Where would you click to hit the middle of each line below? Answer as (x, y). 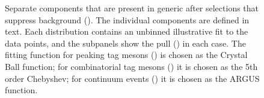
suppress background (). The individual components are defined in (127, 19)
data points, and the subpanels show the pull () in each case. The (125, 43)
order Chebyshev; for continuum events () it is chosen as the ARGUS (132, 78)
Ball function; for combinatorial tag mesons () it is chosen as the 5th (131, 66)
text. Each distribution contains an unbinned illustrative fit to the (127, 31)
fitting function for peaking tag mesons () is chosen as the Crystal (126, 55)
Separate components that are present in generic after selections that (132, 8)
